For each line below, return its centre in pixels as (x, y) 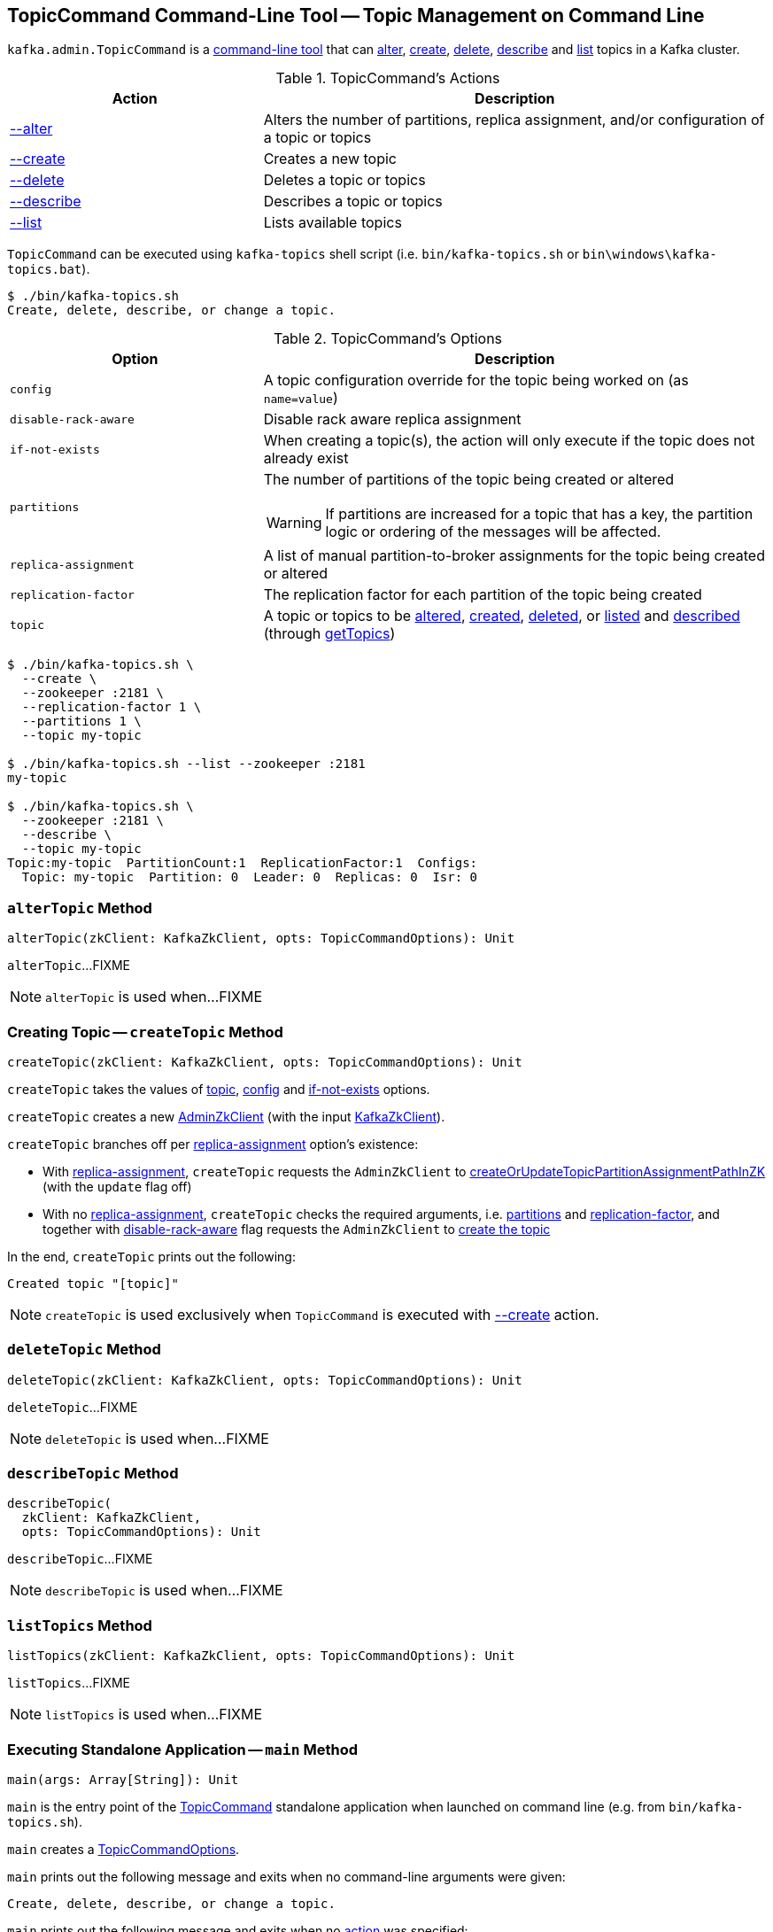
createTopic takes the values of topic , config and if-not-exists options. (219, 1089)
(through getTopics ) (329, 634)
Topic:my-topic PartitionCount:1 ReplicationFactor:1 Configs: (243, 863)
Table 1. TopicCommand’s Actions (388, 78)
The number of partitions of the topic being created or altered (469, 480)
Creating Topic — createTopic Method (145, 1032)
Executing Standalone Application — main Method (182, 1749)
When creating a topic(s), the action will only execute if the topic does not (509, 441)
